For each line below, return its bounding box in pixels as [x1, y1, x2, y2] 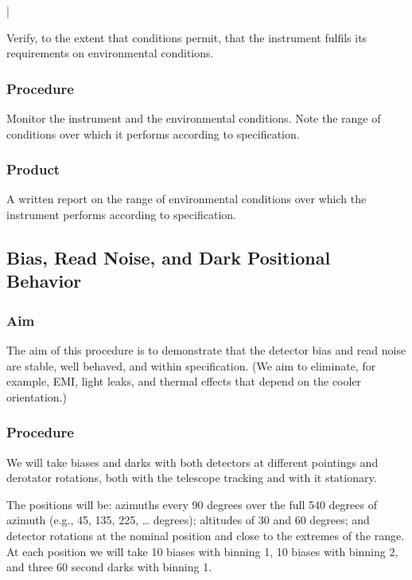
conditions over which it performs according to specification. [6, 125, 300, 142]
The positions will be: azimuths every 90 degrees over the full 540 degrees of [6, 496, 377, 512]
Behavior [6, 268, 82, 293]
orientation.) [6, 388, 67, 405]
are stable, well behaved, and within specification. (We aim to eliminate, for [6, 357, 376, 374]
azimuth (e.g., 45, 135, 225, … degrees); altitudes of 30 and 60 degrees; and [6, 511, 370, 528]
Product [6, 159, 60, 179]
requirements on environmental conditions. [6, 45, 214, 61]
